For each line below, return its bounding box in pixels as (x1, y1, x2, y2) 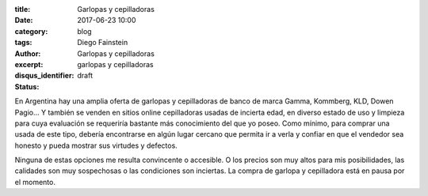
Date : (14, 16, 33, 25)
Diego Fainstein (77, 38, 128, 47)
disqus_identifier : (14, 71, 75, 81)
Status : (14, 81, 40, 91)
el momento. (14, 177, 55, 187)
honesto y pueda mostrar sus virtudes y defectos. (14, 141, 178, 150)
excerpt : (14, 59, 44, 69)
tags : (14, 38, 32, 47)
